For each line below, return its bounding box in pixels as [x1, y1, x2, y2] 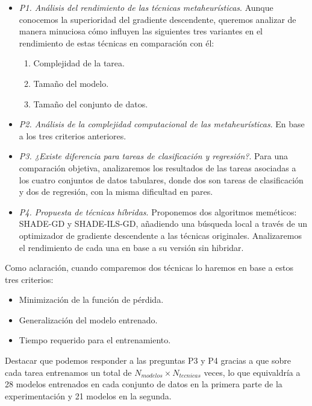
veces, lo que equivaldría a [204, 366, 301, 378]
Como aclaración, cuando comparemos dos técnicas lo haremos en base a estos [5, 261, 293, 274]
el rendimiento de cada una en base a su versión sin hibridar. [19, 241, 244, 253]
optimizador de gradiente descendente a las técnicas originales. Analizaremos [19, 229, 302, 241]
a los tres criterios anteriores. [19, 129, 126, 142]
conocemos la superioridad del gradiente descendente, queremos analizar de [19, 13, 296, 25]
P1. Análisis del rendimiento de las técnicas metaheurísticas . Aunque [19, 1, 273, 13]
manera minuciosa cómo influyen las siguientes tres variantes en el [19, 25, 263, 37]
